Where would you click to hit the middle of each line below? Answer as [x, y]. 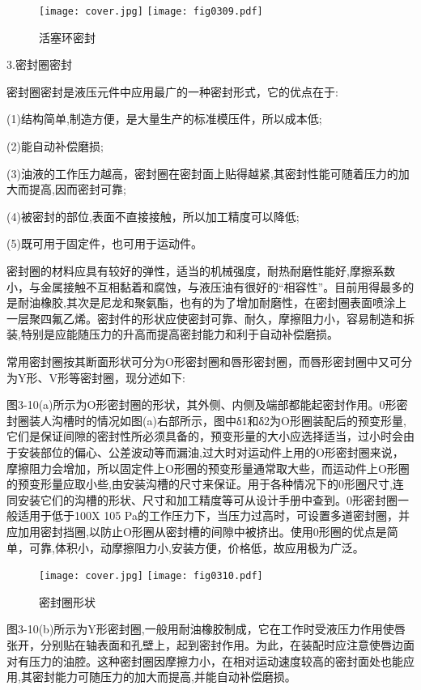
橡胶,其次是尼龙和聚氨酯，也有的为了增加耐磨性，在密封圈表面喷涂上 [223, 302]
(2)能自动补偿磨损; [55, 146]
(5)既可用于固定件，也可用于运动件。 [104, 243]
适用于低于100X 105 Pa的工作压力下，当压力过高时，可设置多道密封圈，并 [213, 515]
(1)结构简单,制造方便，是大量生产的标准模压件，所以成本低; [164, 119]
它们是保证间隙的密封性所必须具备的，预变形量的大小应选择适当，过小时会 [205, 436]
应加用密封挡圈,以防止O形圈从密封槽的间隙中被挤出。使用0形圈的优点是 [197, 531]
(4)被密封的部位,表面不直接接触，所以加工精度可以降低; [153, 216]
